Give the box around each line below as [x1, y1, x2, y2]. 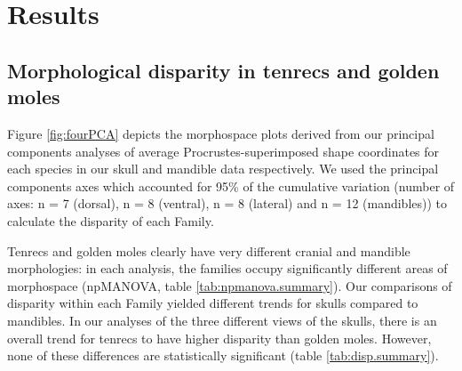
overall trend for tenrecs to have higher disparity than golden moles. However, [7, 328, 432, 347]
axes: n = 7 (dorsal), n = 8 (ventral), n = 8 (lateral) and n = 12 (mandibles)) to [7, 194, 448, 213]
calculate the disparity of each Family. [7, 211, 214, 230]
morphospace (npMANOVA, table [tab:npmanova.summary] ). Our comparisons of [7, 276, 452, 294]
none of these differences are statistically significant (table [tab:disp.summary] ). [7, 346, 439, 365]
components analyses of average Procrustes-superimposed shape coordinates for [7, 141, 440, 160]
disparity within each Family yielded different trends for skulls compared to [7, 294, 418, 312]
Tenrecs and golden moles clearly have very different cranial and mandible [7, 241, 410, 260]
